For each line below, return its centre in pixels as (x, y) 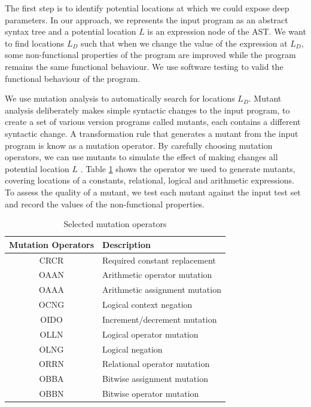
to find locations (35, 43)
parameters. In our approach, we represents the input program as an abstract (147, 19)
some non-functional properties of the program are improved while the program (150, 55)
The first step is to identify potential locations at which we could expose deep (147, 8)
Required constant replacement (159, 260)
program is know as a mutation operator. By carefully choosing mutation (139, 145)
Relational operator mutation (156, 364)
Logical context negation (147, 305)
